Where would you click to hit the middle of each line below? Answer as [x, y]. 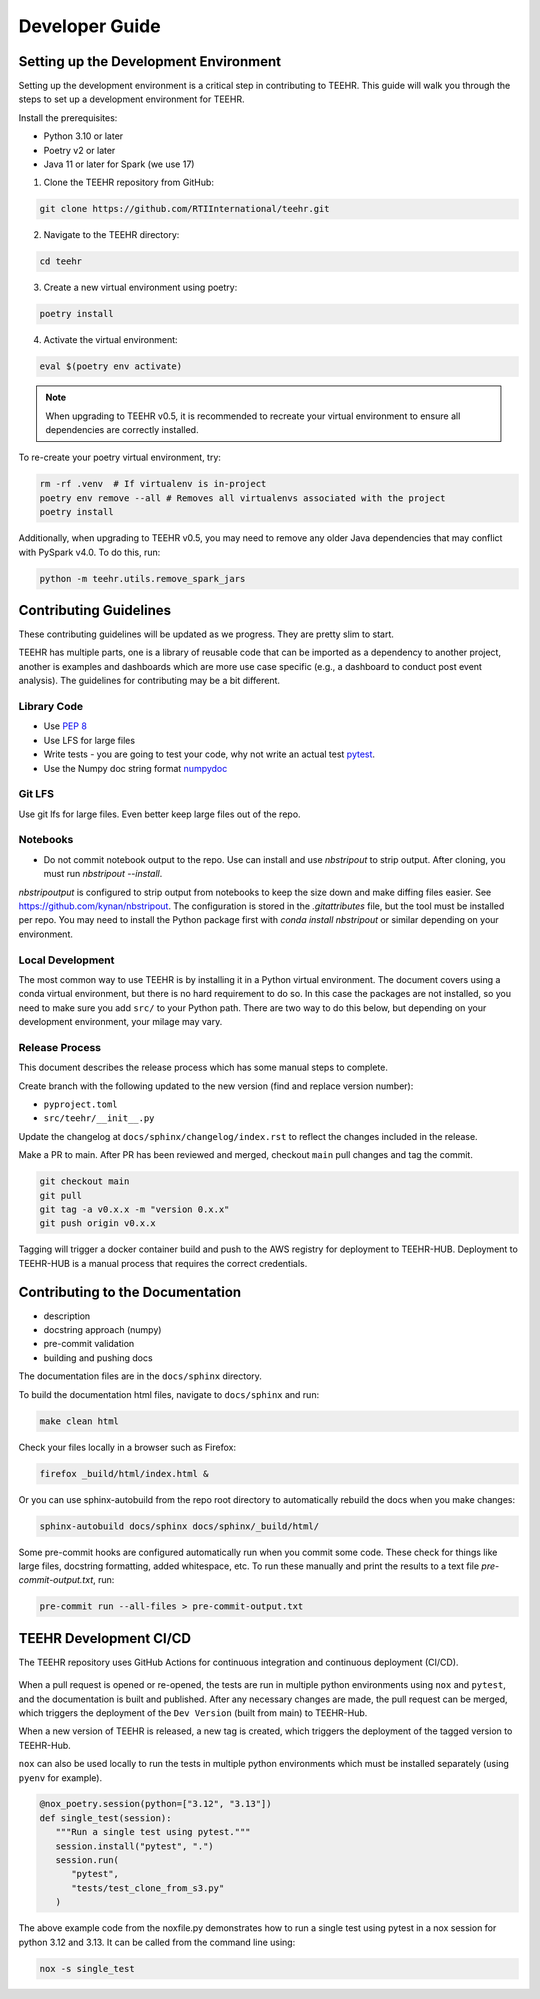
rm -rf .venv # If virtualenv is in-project [153, 484]
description [67, 1316]
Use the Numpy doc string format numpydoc [135, 768]
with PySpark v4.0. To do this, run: [89, 552]
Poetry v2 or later [79, 150]
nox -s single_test [87, 1968]
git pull [61, 1195]
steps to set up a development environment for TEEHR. [131, 99]
